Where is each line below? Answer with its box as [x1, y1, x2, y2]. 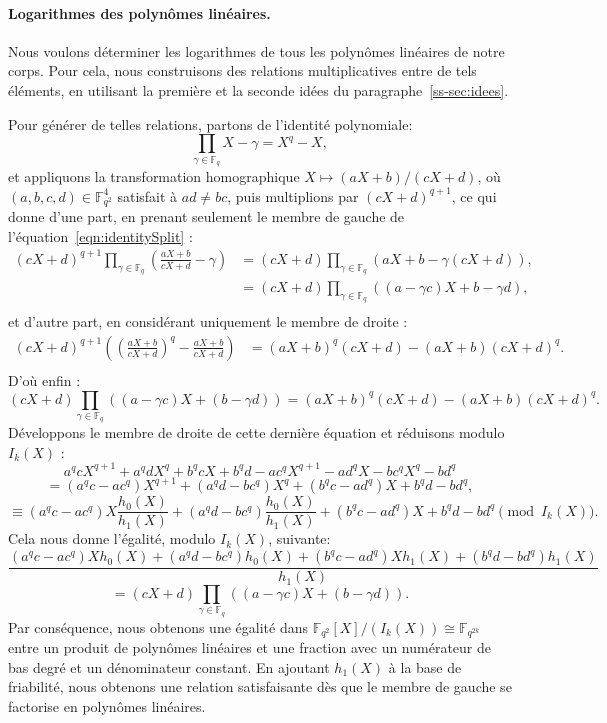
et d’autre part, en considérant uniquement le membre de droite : [8, 311, 408, 332]
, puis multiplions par [227, 185, 359, 206]
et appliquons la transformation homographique [8, 165, 300, 186]
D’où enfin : [8, 369, 81, 390]
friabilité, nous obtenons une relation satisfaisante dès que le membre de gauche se [8, 676, 512, 697]
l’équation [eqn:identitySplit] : [8, 225, 193, 246]
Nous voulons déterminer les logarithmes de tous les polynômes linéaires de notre [8, 40, 505, 61]
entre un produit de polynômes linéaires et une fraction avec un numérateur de [8, 637, 492, 658]
